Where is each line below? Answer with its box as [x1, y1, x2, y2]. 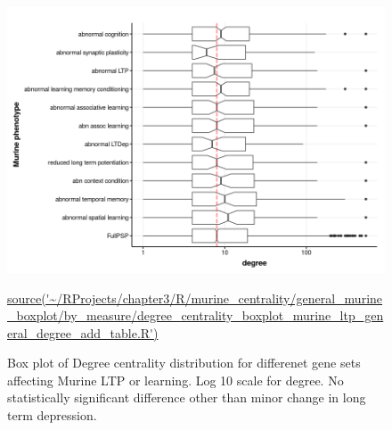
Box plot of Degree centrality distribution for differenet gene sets [7, 353, 361, 372]
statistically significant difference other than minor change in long [7, 388, 366, 407]
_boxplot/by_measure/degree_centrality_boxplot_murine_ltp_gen [7, 306, 384, 325]
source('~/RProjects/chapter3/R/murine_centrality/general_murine [7, 288, 383, 307]
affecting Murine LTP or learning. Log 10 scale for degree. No [7, 370, 344, 389]
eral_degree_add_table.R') [7, 323, 159, 342]
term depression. [7, 406, 97, 425]
